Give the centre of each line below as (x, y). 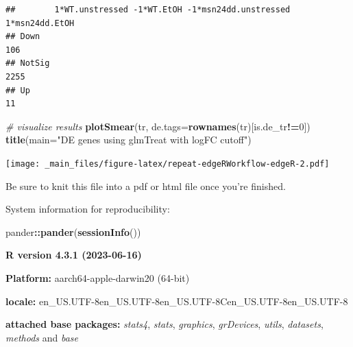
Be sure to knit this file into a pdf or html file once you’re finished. (146, 186)
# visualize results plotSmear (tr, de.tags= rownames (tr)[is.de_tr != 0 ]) (158, 126)
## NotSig (28, 63)
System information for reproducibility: (88, 209)
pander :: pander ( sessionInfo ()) (73, 231)
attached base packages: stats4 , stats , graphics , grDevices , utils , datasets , (165, 324)
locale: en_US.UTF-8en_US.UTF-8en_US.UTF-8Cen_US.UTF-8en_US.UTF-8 (177, 301)
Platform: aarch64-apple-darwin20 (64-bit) (98, 277)
